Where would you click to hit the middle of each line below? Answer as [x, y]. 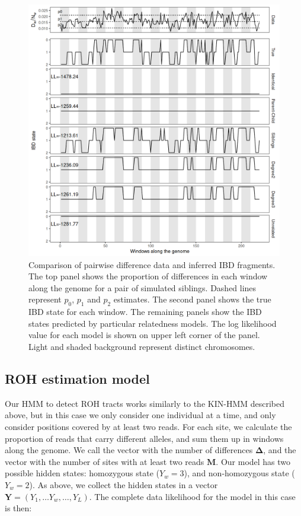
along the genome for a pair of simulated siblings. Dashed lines [143, 287]
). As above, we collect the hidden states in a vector [124, 484]
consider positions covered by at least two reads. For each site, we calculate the [148, 426]
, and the [280, 450]
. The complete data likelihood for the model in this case [192, 496]
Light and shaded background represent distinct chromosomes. [142, 346]
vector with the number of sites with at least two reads [105, 461]
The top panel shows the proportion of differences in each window [148, 276]
